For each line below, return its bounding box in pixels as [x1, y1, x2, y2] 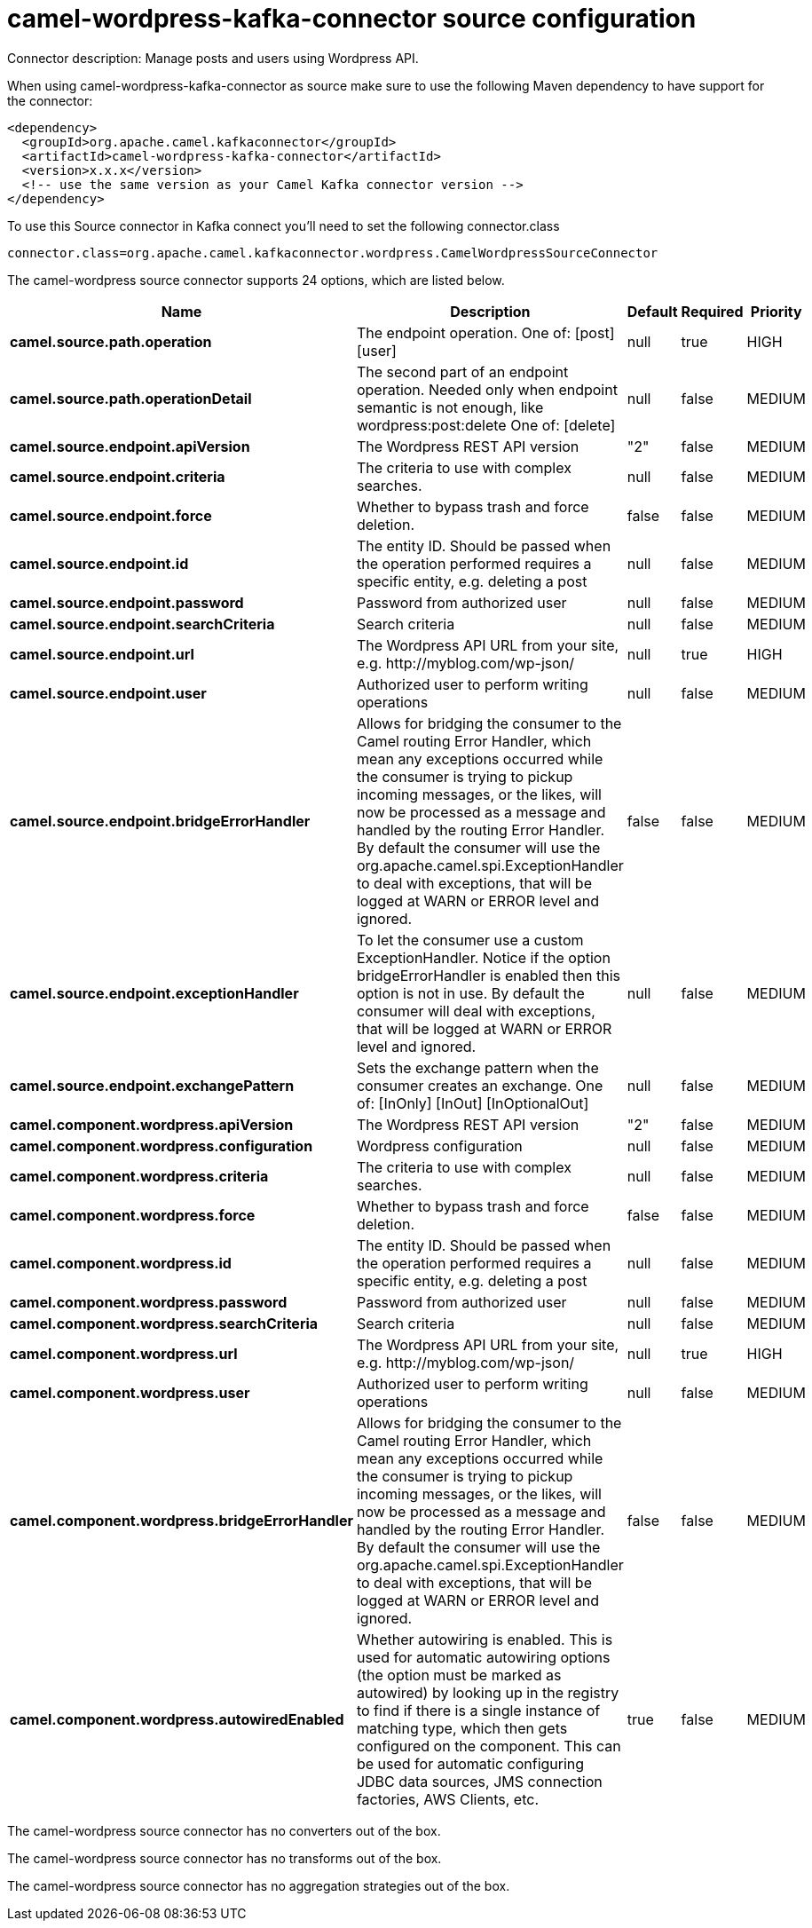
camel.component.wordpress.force [10, 1205, 256, 1224]
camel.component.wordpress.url [10, 1344, 238, 1363]
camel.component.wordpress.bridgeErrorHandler [10, 1511, 353, 1529]
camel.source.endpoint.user [10, 683, 207, 702]
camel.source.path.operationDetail [10, 389, 252, 407]
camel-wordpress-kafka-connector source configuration [7, 4, 697, 34]
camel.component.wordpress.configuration [10, 1136, 313, 1155]
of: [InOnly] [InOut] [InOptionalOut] [356, 1094, 589, 1112]
